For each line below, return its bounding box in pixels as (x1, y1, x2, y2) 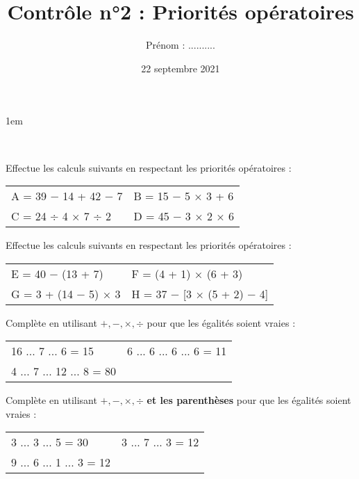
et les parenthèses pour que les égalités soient (147, 393, 351, 407)
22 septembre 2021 (141, 60, 220, 75)
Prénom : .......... (146, 38, 215, 52)
